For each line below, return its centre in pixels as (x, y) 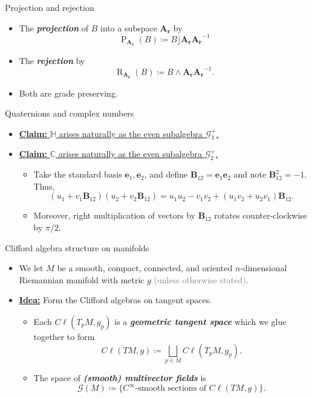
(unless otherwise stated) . (201, 279)
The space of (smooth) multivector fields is (120, 377)
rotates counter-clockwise (261, 215)
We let (31, 268)
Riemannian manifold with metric (82, 279)
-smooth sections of (171, 389)
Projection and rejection (50, 7)
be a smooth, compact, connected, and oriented (145, 268)
